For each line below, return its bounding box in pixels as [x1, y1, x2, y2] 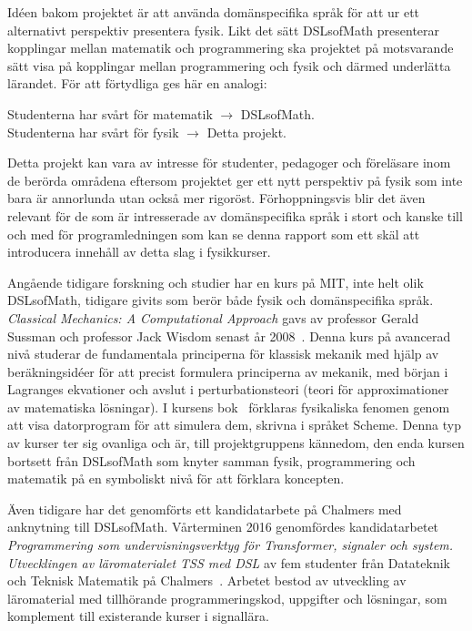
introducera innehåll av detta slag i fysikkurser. [7, 242, 271, 261]
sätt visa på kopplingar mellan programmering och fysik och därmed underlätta [7, 56, 451, 75]
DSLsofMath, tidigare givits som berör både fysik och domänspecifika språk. [7, 290, 434, 310]
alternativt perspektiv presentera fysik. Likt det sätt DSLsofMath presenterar [7, 20, 440, 39]
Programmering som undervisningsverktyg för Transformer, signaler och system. [7, 535, 454, 555]
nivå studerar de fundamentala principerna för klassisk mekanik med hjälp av [7, 344, 439, 363]
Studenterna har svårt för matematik [7, 104, 213, 123]
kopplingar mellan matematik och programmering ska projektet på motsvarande [7, 38, 454, 57]
